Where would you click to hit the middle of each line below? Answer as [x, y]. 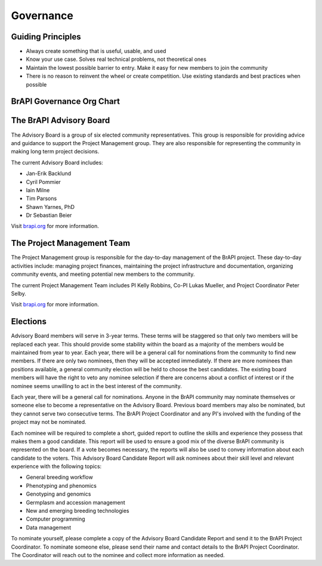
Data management [49, 527]
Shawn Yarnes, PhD [50, 207]
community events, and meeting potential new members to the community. [103, 274]
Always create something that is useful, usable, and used [96, 51]
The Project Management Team [71, 243]
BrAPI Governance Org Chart [66, 101]
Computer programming [56, 519]
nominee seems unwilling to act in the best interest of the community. [96, 386]
